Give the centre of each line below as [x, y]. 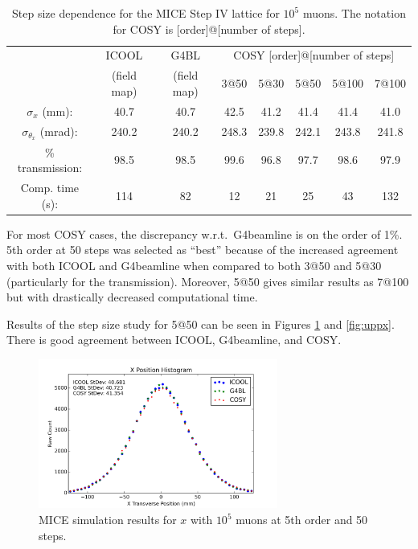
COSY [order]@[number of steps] [314, 55]
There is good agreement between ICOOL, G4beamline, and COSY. [174, 340]
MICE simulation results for [108, 520]
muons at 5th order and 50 [302, 520]
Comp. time [50, 188]
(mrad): [59, 131]
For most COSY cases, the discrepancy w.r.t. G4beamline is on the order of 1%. [205, 234]
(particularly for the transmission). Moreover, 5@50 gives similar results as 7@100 [208, 281]
